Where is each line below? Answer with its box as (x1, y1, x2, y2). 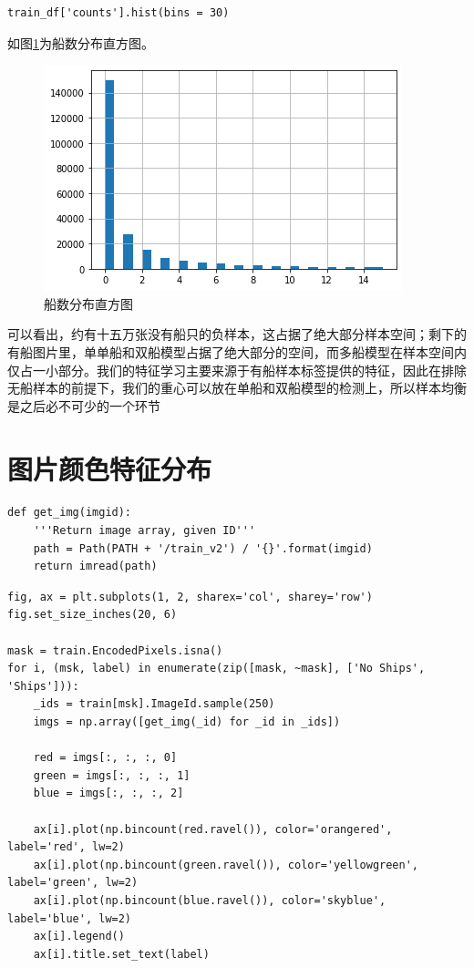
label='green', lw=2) (7, 876, 139, 890)
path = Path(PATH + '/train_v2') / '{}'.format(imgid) (33, 541, 373, 555)
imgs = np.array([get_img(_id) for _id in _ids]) (33, 716, 341, 728)
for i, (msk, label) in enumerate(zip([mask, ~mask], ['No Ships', (7, 662, 426, 675)
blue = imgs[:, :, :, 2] (33, 787, 184, 800)
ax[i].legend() (33, 930, 125, 943)
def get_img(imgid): (7, 506, 132, 520)
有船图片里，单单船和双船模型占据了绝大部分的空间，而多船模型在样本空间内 (7, 342, 467, 361)
